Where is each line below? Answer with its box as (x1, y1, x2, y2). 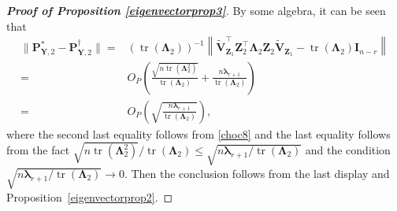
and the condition (305, 142, 391, 157)
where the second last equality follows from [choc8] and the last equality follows (6, 125, 391, 142)
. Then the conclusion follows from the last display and (124, 165, 390, 181)
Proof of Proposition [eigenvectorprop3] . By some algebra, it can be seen (6, 2, 386, 18)
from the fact (6, 142, 70, 157)
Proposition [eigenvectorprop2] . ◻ (6, 188, 173, 205)
